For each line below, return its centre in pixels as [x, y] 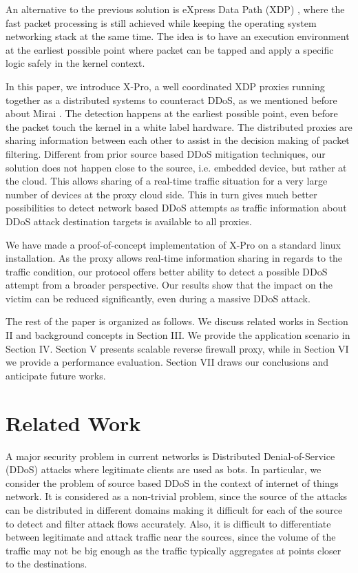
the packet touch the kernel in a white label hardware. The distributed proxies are [179, 126]
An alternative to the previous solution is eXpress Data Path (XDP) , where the [175, 9]
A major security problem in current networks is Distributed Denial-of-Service [170, 456]
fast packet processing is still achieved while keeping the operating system [161, 22]
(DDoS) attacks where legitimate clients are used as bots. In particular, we [164, 469]
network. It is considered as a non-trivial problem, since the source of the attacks [177, 496]
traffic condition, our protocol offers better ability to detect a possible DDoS [167, 271]
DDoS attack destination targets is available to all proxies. [129, 221]
